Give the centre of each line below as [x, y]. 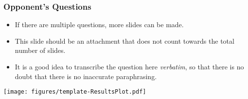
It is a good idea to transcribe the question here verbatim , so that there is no [129, 66]
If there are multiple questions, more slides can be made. [99, 25]
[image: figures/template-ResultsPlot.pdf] [75, 92]
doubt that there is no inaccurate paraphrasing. [86, 76]
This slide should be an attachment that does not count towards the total [124, 41]
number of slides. [40, 50]
